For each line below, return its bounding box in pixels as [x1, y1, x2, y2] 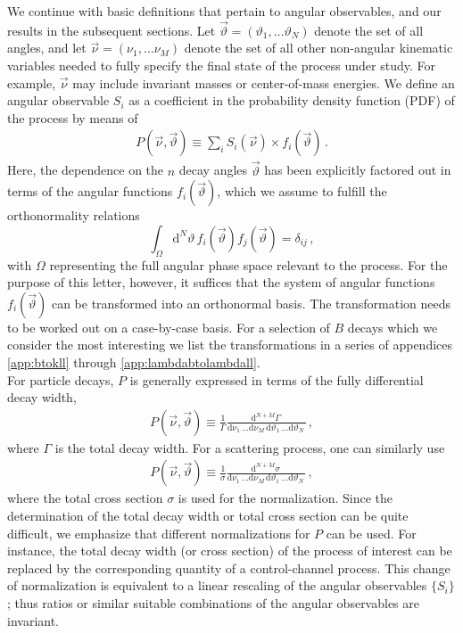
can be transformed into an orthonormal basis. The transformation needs [51, 293, 451, 312]
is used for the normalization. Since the [178, 489, 393, 507]
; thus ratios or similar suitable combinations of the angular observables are [7, 593, 419, 612]
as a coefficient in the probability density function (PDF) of [128, 91, 455, 110]
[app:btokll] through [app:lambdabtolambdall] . [7, 352, 260, 371]
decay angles [178, 160, 248, 179]
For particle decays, [7, 370, 114, 389]
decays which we [347, 317, 438, 336]
